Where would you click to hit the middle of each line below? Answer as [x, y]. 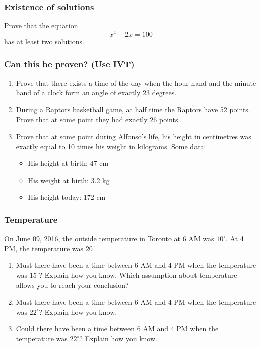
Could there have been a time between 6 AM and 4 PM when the [117, 329]
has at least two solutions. [44, 41]
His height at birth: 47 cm [68, 163]
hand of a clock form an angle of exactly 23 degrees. [96, 93]
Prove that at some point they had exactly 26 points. [98, 119]
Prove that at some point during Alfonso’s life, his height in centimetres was [134, 136]
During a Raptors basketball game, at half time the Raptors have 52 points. [133, 109]
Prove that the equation [41, 25]
